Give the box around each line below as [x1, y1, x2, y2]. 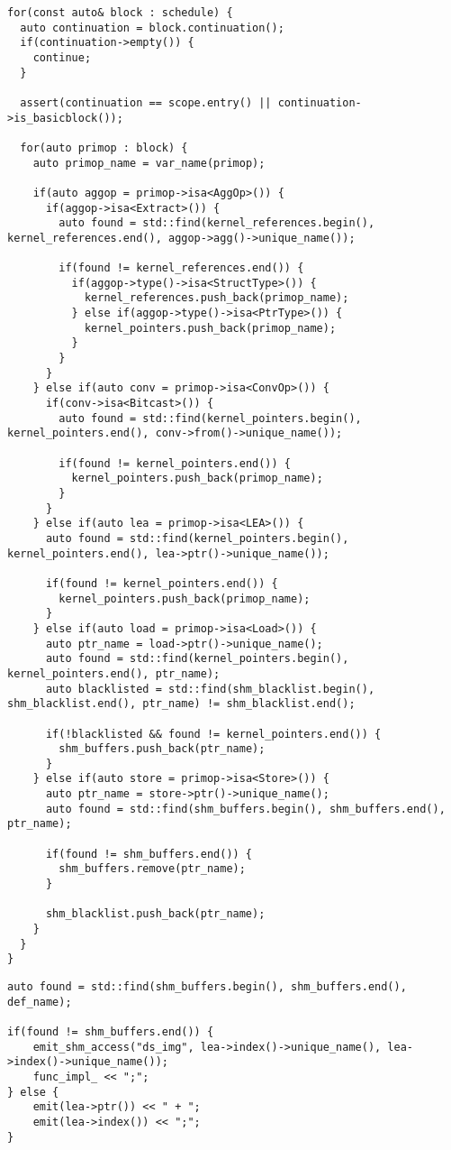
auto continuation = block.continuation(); [20, 21, 284, 34]
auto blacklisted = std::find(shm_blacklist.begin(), [45, 682, 375, 695]
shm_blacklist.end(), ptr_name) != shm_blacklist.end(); [7, 697, 356, 711]
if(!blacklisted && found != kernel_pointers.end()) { [45, 727, 382, 741]
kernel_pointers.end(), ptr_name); [7, 667, 221, 680]
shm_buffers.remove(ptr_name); [59, 862, 246, 876]
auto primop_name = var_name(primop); [32, 156, 266, 170]
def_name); [7, 995, 72, 1008]
